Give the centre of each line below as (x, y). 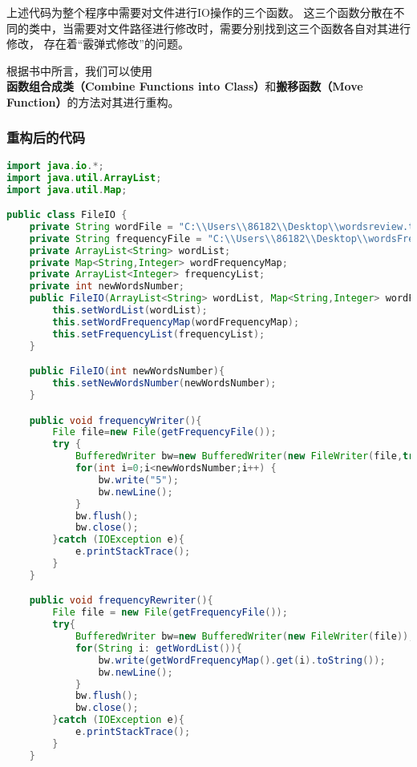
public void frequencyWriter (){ (115, 420)
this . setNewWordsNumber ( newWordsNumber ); (164, 383)
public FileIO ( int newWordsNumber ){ (127, 371)
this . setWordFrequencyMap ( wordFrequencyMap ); (176, 322)
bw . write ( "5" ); (138, 480)
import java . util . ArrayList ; (84, 178)
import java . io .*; (55, 166)
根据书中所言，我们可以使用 (79, 70)
